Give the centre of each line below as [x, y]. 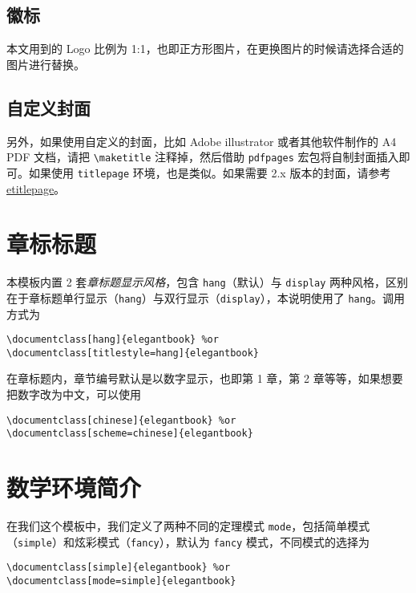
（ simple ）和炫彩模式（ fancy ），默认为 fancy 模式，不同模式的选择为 [188, 541]
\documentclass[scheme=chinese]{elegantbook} [130, 434]
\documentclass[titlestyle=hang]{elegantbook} [133, 353]
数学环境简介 [74, 487]
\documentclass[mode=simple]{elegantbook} [121, 581]
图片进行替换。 [46, 64]
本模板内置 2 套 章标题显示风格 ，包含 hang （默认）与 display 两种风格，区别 [208, 282]
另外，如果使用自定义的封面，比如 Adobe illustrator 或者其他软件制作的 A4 [202, 141]
